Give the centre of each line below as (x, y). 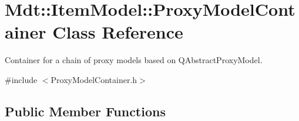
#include (21, 79)
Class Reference (118, 32)
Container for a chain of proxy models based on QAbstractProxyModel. (134, 60)
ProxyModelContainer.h (94, 79)
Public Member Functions (85, 111)
